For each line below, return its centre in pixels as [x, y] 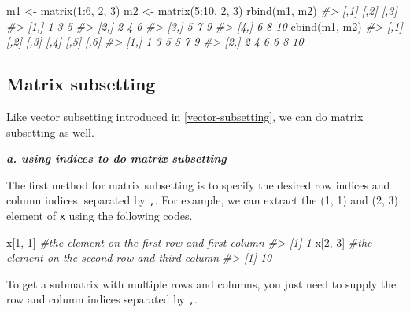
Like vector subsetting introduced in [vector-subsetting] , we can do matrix [185, 116]
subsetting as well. [50, 132]
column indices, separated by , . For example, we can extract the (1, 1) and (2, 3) [203, 200]
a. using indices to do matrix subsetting [116, 158]
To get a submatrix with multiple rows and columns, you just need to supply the [201, 283]
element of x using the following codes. [100, 216]
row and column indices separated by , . [102, 299]
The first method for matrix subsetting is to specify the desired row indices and [198, 184]
